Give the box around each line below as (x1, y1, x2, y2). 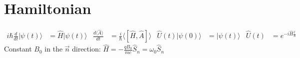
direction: (72, 43, 101, 54)
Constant (4, 43, 32, 54)
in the (44, 43, 63, 54)
